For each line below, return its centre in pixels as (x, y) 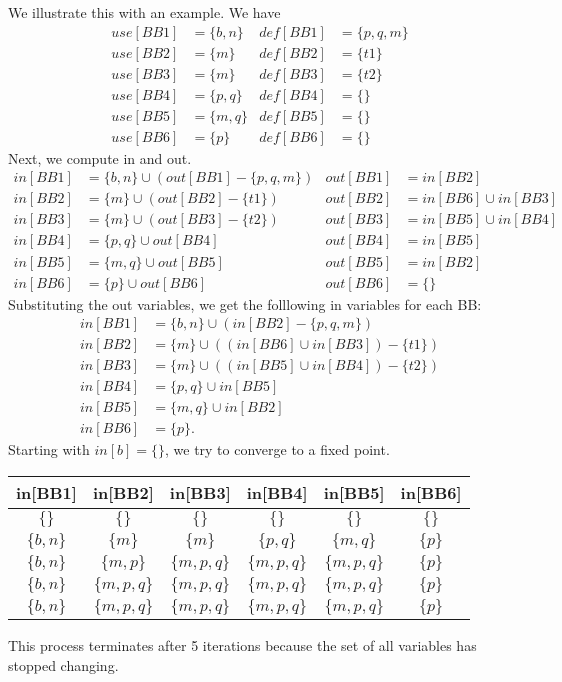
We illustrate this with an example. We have (144, 12)
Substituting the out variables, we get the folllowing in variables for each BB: (245, 303)
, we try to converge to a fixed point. (277, 449)
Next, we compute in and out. (100, 157)
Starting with (49, 449)
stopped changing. (63, 664)
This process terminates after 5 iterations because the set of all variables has (242, 644)
